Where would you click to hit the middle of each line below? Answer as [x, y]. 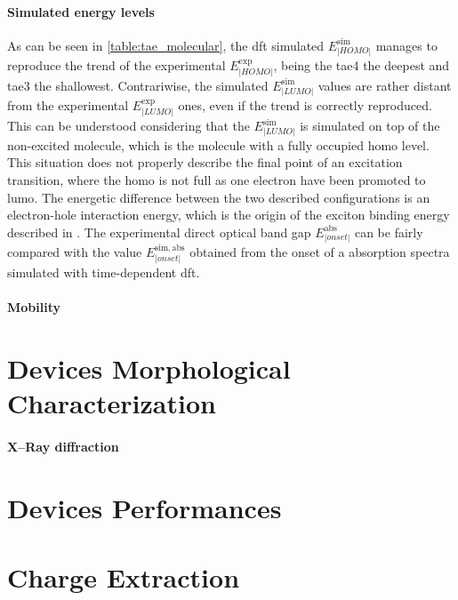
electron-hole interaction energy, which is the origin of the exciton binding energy [229, 215]
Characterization [112, 403]
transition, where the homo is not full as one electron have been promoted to [217, 180]
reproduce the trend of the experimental [117, 64]
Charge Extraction [124, 577]
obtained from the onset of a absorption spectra [320, 251]
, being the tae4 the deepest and [362, 64]
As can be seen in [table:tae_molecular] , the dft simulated [166, 45]
